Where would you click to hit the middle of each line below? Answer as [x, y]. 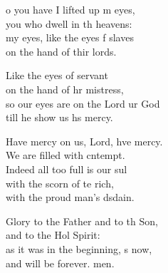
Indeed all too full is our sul [67, 169]
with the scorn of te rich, [60, 183]
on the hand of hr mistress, [65, 89]
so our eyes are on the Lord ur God [83, 103]
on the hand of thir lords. [61, 51]
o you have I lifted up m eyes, [70, 9]
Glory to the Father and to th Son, [82, 221]
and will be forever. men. [60, 263]
